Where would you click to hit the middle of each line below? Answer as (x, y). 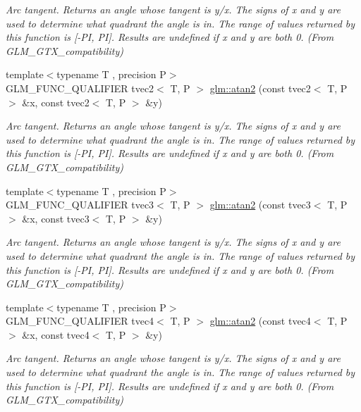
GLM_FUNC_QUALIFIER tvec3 (80, 205)
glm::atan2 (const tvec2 (260, 88)
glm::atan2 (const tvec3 (260, 205)
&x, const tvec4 (56, 334)
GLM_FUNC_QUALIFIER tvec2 (80, 88)
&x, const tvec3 (56, 218)
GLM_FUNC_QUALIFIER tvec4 (80, 321)
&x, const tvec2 (56, 102)
